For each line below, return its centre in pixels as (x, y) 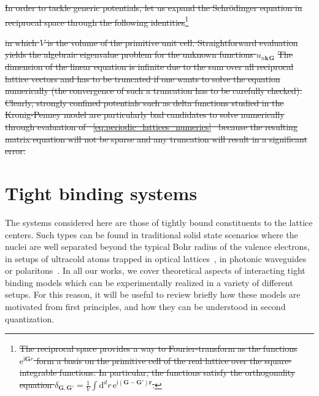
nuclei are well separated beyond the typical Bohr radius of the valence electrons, (157, 247)
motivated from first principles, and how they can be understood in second (145, 307)
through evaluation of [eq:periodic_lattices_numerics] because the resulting (151, 126)
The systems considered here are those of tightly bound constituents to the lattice (159, 222)
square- (278, 360)
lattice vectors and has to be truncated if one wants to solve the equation (143, 78)
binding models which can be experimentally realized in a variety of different (149, 282)
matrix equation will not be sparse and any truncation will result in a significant (156, 138)
